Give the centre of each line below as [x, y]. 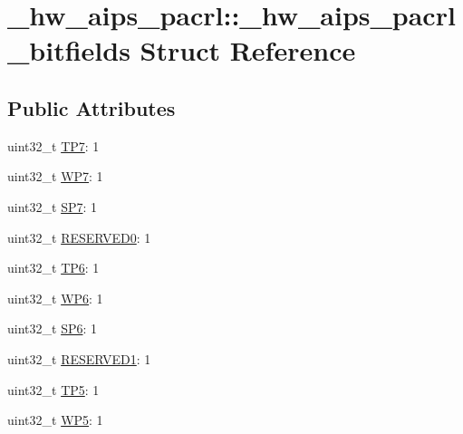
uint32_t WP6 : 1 [55, 298]
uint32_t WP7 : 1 [55, 176]
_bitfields [69, 50]
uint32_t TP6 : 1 [53, 268]
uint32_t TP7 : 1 [53, 145]
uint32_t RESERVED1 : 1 [79, 358]
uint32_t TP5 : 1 [53, 389]
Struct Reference [248, 50]
